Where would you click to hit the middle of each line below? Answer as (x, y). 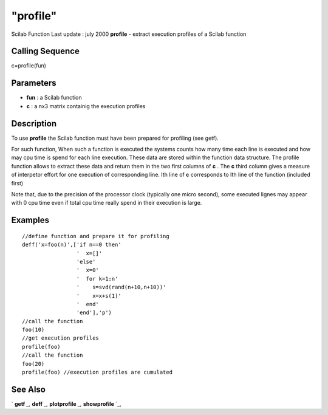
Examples (30, 220)
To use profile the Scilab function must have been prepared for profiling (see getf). (115, 138)
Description (34, 124)
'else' (86, 262)
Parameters (34, 83)
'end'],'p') (94, 313)
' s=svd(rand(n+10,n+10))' (121, 287)
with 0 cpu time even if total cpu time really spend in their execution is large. (107, 203)
